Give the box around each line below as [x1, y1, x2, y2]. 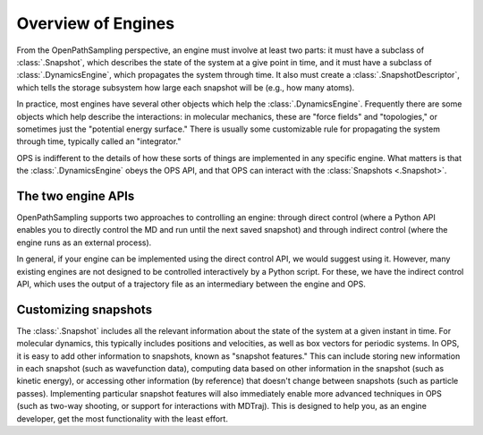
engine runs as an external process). [16, 237, 152, 248]
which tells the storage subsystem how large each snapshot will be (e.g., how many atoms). [16, 81, 355, 93]
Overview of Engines [16, 13, 174, 33]
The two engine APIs [16, 188, 135, 203]
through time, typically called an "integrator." [16, 136, 182, 147]
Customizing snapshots [16, 302, 152, 317]
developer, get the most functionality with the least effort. [16, 413, 228, 424]
